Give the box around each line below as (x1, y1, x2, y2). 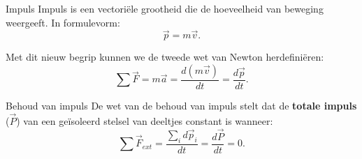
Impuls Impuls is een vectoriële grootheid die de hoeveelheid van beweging (6, 1, 324, 15)
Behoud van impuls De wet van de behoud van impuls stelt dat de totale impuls (6, 98, 357, 113)
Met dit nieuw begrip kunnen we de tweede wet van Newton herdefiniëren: (6, 50, 324, 64)
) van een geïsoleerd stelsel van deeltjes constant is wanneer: (16, 113, 273, 128)
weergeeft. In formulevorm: (6, 15, 120, 29)
